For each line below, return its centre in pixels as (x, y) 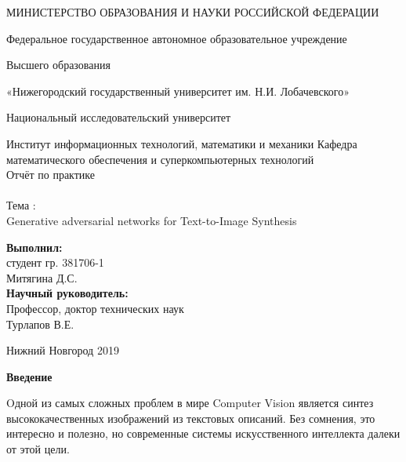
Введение (29, 376)
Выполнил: (34, 247)
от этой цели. (38, 449)
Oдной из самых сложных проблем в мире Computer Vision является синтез (190, 403)
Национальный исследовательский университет (119, 117)
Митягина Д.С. (42, 277)
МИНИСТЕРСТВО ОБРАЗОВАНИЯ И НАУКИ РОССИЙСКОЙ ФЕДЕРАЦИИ (193, 12)
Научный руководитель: (67, 293)
